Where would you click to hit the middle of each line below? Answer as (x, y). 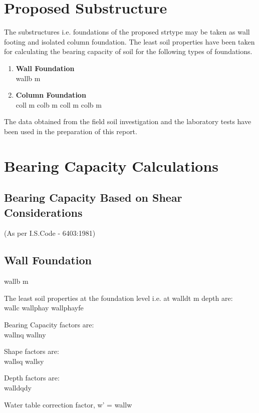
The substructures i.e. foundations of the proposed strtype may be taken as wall (127, 32)
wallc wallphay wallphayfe (44, 308)
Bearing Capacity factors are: (49, 325)
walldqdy (18, 387)
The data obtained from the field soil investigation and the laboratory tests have (128, 121)
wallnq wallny (25, 334)
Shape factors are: (32, 351)
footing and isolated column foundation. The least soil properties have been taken (129, 41)
